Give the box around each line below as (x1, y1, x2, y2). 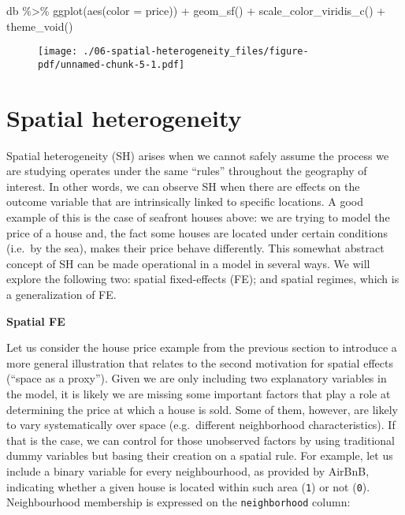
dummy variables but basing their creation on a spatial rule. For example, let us (6, 447, 393, 464)
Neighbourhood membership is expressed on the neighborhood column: (6, 494, 351, 510)
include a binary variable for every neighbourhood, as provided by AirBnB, (6, 462, 370, 479)
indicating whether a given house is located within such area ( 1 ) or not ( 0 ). (6, 478, 370, 494)
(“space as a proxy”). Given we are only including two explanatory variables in (6, 370, 387, 386)
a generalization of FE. (6, 285, 117, 302)
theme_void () (6, 17, 73, 34)
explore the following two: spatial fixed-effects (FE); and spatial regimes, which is (6, 271, 399, 287)
